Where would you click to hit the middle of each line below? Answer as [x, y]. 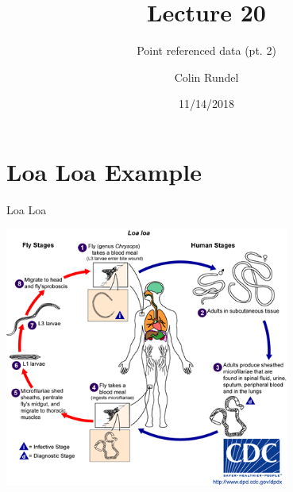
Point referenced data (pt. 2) [206, 50]
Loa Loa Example [104, 171]
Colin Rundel [206, 77]
